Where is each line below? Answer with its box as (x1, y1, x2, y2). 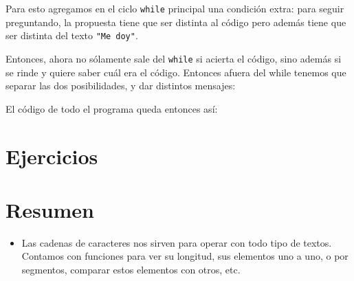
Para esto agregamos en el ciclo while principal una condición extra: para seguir (5, 1, 344, 15)
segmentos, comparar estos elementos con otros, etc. (21, 262, 241, 277)
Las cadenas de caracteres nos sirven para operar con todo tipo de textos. (21, 235, 332, 249)
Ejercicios (5, 142, 98, 170)
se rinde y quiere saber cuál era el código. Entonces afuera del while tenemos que (5, 65, 346, 79)
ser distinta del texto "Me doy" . (5, 28, 138, 43)
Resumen (5, 195, 94, 223)
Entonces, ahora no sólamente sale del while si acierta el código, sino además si (5, 51, 342, 65)
